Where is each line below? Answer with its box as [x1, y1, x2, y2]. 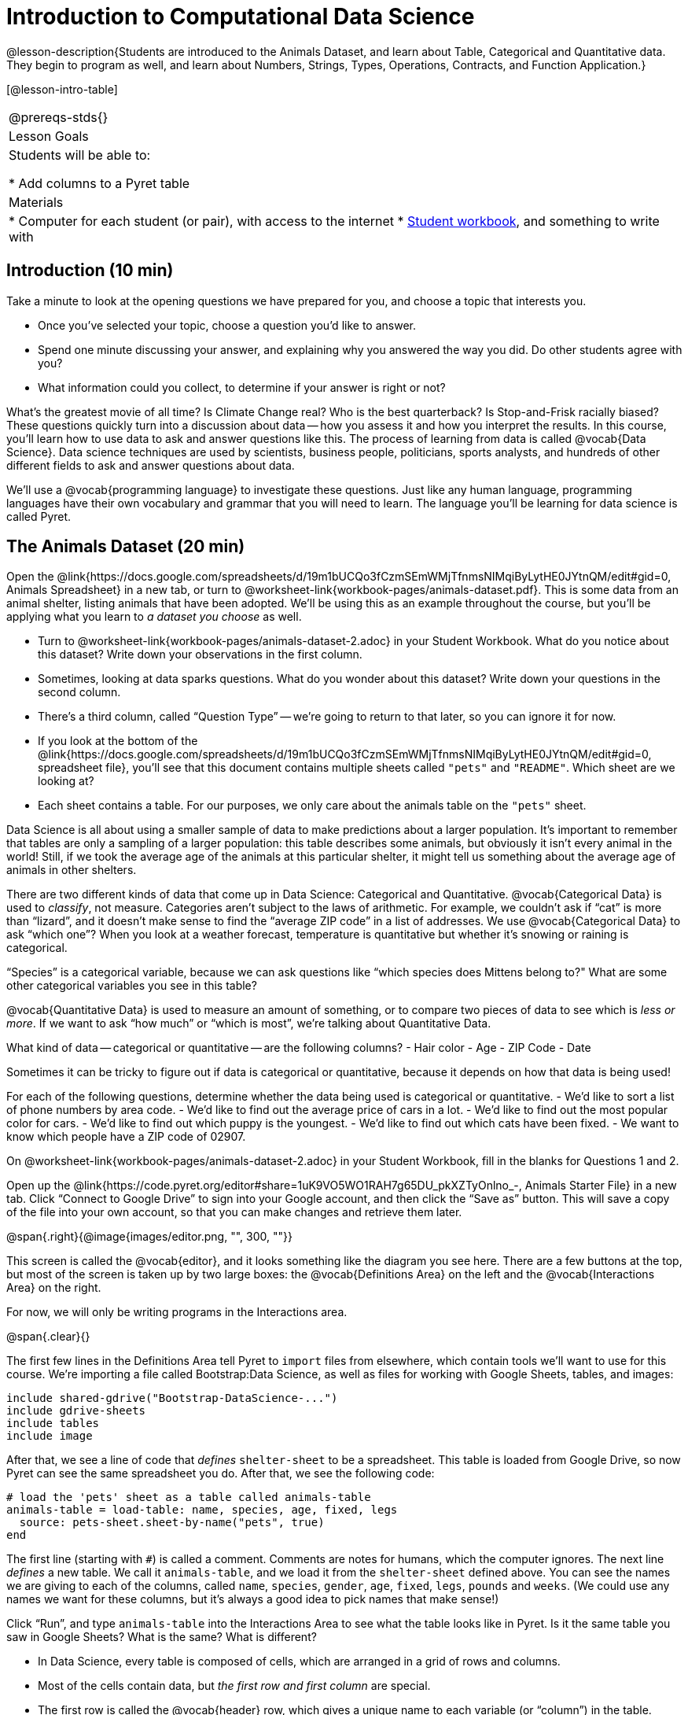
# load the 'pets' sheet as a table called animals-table [6, 1491, 371, 1504]
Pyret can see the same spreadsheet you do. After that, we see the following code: [6, 1466, 435, 1481]
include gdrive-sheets [6, 1404, 146, 1418]
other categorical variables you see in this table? [6, 979, 257, 993]
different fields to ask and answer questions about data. [6, 458, 295, 472]
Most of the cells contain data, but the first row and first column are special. [38, 1679, 431, 1693]
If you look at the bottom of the [38, 734, 198, 748]
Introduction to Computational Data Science [6, 3, 475, 30]
